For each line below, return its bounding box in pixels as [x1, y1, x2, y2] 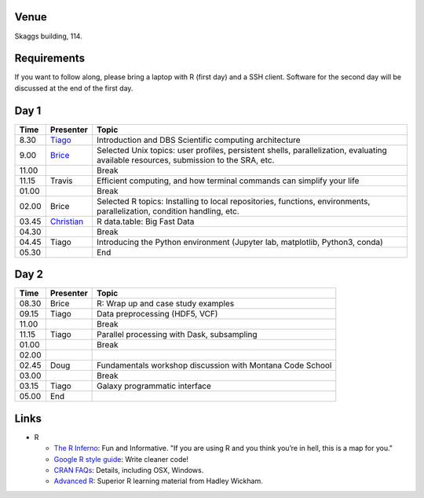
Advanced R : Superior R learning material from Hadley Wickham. [53, 476, 263, 486]
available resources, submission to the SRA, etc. [97, 154, 275, 165]
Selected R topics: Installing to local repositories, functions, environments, [97, 196, 371, 207]
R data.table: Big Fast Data [97, 216, 195, 227]
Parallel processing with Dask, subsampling [97, 329, 258, 340]
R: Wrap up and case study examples [97, 298, 235, 309]
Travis [49, 175, 74, 186]
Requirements [14, 52, 86, 65]
